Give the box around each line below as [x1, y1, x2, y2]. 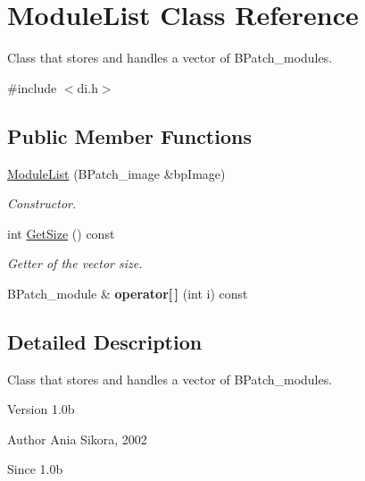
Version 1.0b [7, 400, 75, 418]
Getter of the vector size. [7, 254, 143, 273]
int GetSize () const [7, 224, 115, 242]
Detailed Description [7, 327, 203, 355]
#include [7, 78, 57, 97]
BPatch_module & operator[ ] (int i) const [7, 283, 248, 302]
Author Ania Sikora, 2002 [7, 429, 147, 448]
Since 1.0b [7, 460, 63, 478]
